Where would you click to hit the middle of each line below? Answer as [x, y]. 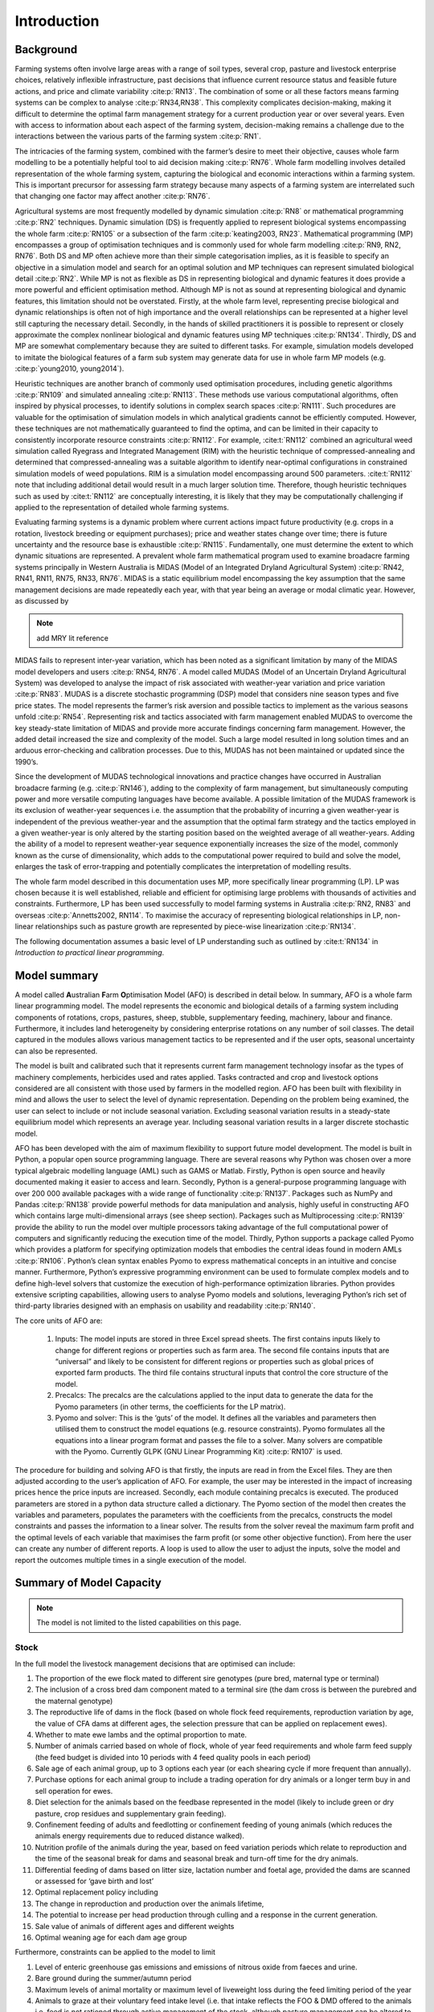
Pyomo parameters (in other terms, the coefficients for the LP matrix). [170, 1406]
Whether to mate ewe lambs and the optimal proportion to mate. [141, 1734]
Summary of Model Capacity [88, 1583]
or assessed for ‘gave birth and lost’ [94, 1881]
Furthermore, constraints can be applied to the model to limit [115, 1952]
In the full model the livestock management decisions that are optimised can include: [155, 1664]
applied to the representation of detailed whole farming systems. [122, 507]
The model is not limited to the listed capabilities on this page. [139, 1622]
